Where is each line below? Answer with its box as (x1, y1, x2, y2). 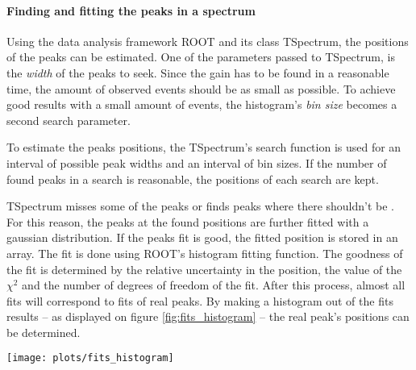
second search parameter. (6, 111, 131, 128)
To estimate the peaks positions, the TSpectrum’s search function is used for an (6, 139, 401, 156)
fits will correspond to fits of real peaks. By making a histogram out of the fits (6, 292, 393, 309)
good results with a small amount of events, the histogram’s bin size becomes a (6, 96, 397, 113)
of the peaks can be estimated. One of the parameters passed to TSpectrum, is (6, 48, 395, 65)
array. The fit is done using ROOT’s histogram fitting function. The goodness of (6, 244, 403, 261)
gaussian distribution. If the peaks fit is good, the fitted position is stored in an (6, 229, 398, 246)
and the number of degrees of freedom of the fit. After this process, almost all (22, 276, 406, 293)
